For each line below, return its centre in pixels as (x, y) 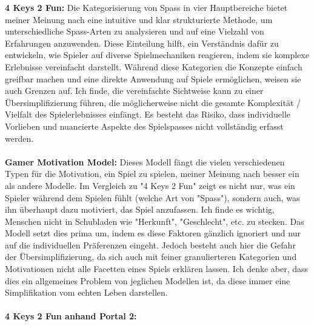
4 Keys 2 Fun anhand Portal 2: (71, 316)
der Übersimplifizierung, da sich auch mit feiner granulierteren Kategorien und (151, 257)
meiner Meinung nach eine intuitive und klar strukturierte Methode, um (139, 19)
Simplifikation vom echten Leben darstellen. (86, 292)
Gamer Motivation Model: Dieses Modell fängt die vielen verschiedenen (145, 161)
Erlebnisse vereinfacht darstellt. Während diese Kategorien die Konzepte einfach (154, 66)
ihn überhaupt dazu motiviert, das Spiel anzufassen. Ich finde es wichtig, (140, 209)
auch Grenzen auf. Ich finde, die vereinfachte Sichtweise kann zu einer (134, 91)
